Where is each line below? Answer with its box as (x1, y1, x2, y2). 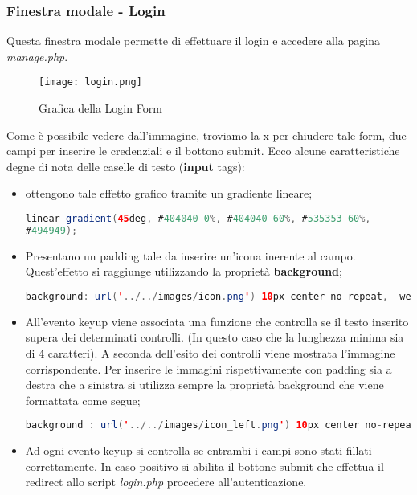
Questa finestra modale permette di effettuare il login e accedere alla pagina (6, 32, 380, 49)
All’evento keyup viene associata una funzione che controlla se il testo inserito (25, 313, 409, 329)
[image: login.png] (39, 76, 142, 88)
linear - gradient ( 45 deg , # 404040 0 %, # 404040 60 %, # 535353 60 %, (25, 213, 371, 225)
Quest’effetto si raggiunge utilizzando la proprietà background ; (25, 263, 342, 280)
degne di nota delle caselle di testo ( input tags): (6, 157, 245, 174)
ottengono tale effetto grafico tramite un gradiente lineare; (25, 185, 313, 202)
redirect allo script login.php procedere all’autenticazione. (25, 473, 307, 490)
